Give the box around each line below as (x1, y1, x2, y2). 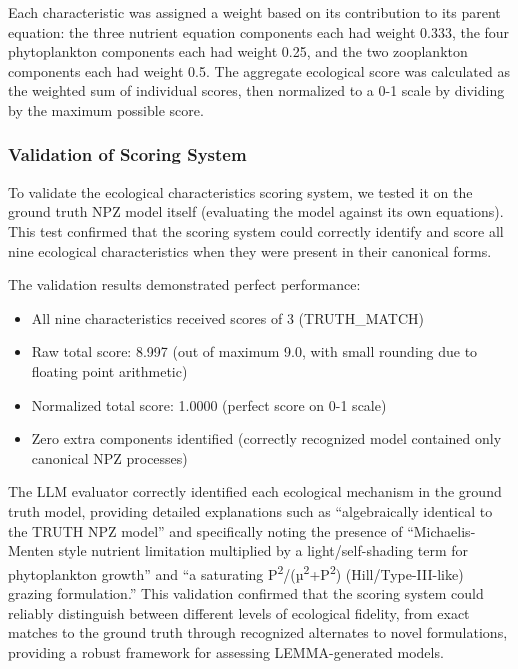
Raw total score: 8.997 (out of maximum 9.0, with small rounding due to (31, 341, 478, 362)
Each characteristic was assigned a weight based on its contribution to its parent (8, 2, 501, 22)
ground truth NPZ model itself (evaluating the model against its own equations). (8, 201, 504, 222)
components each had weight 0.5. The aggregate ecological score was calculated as (8, 60, 510, 81)
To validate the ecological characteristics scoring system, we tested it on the (8, 181, 473, 202)
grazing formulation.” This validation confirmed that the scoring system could (8, 582, 484, 603)
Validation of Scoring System (8, 142, 247, 167)
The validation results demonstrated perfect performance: (8, 274, 361, 295)
